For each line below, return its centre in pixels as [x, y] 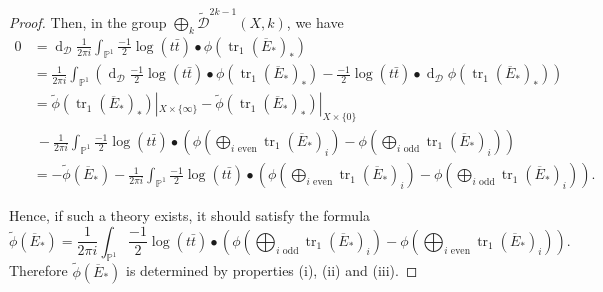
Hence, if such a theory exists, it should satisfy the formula [190, 215]
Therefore [38, 270]
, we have [315, 21]
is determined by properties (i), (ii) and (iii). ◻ [271, 270]
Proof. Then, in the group [88, 21]
